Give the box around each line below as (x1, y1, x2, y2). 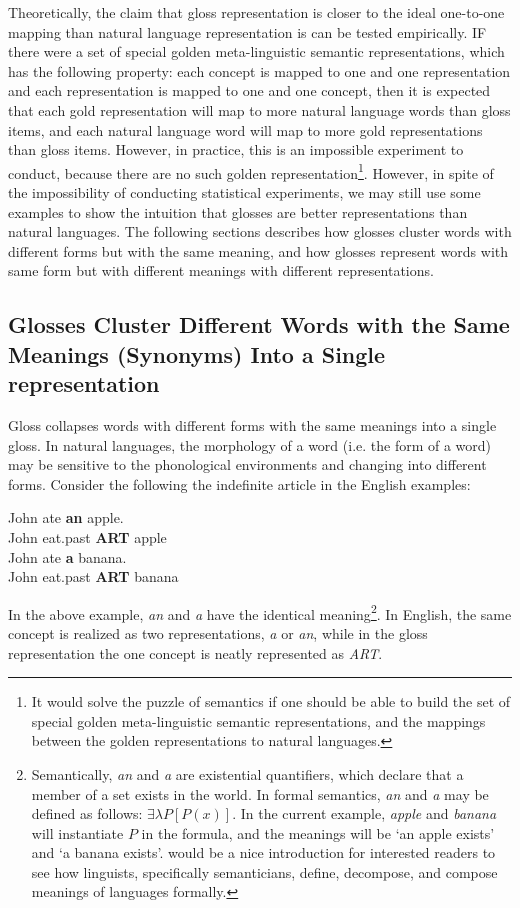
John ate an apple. (8, 507, 124, 528)
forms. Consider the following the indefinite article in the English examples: (8, 473, 471, 494)
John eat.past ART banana (8, 566, 179, 587)
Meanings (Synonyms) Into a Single (8, 338, 386, 369)
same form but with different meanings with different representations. (8, 260, 434, 281)
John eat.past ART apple (8, 526, 167, 547)
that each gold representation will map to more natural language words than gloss (8, 99, 511, 120)
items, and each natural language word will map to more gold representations (8, 119, 483, 140)
